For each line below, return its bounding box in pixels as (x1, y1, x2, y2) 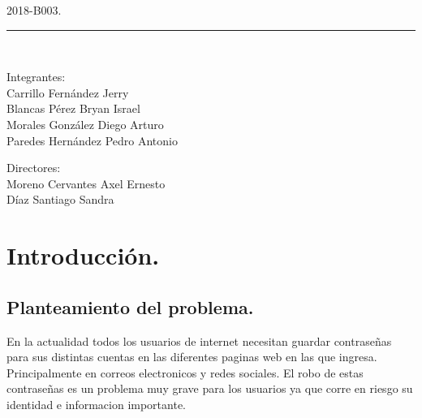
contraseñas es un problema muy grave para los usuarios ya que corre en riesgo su (6, 380, 413, 397)
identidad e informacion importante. (6, 395, 187, 412)
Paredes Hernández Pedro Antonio (6, 131, 178, 149)
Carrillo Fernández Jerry (6, 84, 129, 101)
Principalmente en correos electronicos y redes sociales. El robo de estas (6, 364, 364, 381)
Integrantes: (6, 68, 66, 85)
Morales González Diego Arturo (6, 115, 164, 132)
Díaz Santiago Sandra (6, 191, 114, 208)
